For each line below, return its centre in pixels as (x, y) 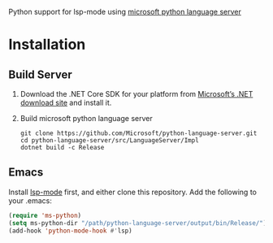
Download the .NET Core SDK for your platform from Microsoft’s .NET (136, 94)
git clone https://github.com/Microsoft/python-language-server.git (139, 133)
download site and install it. (66, 102)
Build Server (40, 74)
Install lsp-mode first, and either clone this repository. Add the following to (133, 192)
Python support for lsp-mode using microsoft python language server (125, 12)
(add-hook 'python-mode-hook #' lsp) (70, 231)
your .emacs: (30, 200)
